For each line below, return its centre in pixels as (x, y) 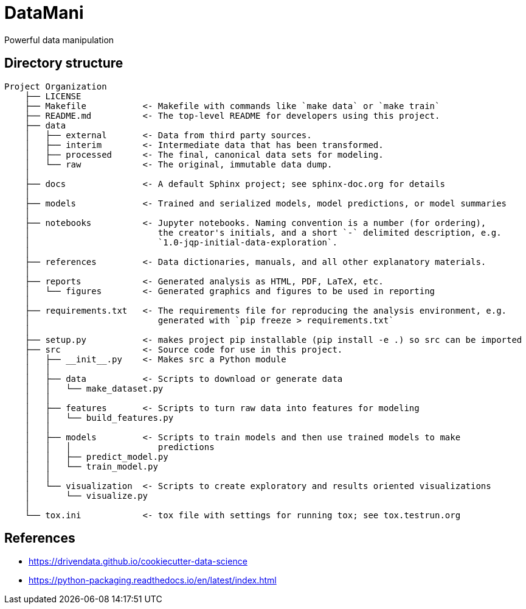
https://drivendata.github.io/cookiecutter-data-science (138, 561)
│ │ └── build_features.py (99, 417)
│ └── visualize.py (86, 495)
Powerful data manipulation (59, 40)
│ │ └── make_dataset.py (94, 388)
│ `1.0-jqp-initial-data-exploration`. (181, 242)
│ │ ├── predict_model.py (96, 456)
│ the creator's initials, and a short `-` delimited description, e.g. (263, 232)
